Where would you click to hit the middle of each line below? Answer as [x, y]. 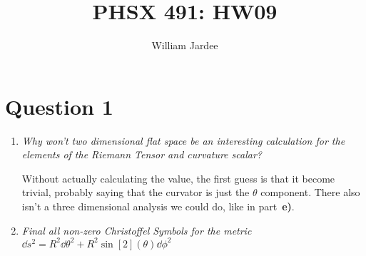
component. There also [310, 192]
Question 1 [59, 106]
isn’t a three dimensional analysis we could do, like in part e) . [158, 206]
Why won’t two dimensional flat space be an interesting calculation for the [183, 140]
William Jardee [185, 45]
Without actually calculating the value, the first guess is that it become [178, 178]
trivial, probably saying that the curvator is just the [136, 192]
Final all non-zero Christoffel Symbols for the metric [137, 230]
